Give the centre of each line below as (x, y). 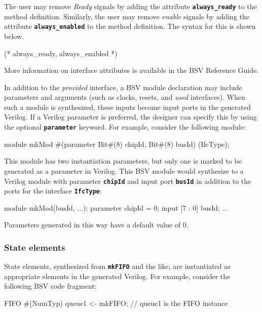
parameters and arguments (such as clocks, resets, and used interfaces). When (125, 97)
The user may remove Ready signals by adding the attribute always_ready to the (130, 6)
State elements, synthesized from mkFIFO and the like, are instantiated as (117, 266)
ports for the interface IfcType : (53, 191)
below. (14, 36)
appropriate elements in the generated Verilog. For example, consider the (117, 276)
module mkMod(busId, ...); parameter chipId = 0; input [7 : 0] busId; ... (116, 207)
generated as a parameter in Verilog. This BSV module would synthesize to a (124, 170)
